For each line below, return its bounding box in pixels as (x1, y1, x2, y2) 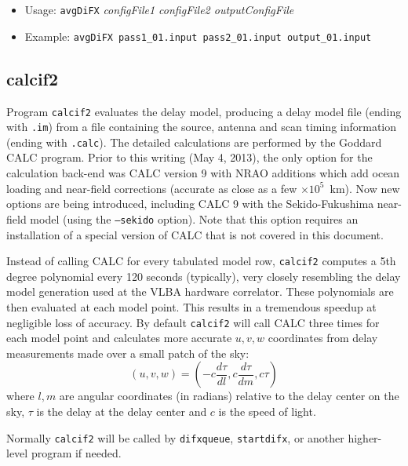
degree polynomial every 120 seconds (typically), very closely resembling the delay (6, 268, 401, 284)
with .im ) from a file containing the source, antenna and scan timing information (6, 118, 397, 135)
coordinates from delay (268, 329, 378, 346)
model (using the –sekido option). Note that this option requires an (30, 210, 359, 227)
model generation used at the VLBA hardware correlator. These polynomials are (6, 283, 394, 300)
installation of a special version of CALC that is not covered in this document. (6, 226, 384, 242)
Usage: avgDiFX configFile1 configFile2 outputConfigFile (24, 2, 294, 17)
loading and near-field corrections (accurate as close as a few (6, 180, 297, 196)
